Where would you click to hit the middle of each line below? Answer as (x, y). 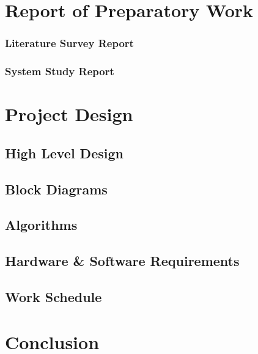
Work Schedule (53, 296)
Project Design (69, 114)
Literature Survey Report (69, 43)
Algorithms (41, 225)
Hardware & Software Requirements (122, 261)
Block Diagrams (56, 189)
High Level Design (64, 153)
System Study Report (60, 71)
